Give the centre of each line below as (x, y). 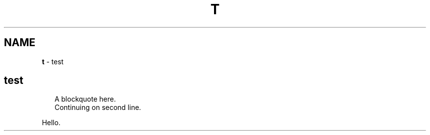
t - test (53, 61)
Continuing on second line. (98, 108)
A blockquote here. (85, 99)
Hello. (51, 123)
